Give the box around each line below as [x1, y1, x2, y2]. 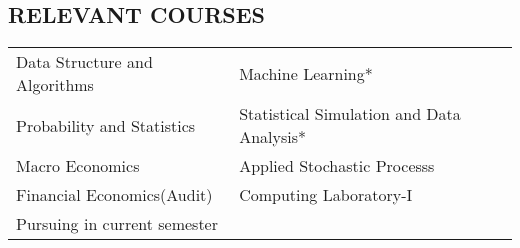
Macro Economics [16, 154, 140, 178]
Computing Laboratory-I [239, 183, 413, 207]
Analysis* [239, 125, 306, 149]
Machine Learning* [239, 61, 373, 85]
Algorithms [16, 73, 94, 97]
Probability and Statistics [16, 113, 196, 137]
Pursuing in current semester [16, 212, 219, 236]
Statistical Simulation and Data [239, 102, 461, 126]
